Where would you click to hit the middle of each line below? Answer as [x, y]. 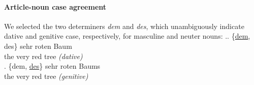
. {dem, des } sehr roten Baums [52, 66]
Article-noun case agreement [55, 6]
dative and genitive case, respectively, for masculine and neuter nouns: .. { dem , [127, 36]
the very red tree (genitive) [46, 76]
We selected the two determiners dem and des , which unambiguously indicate [124, 26]
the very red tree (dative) [43, 56]
